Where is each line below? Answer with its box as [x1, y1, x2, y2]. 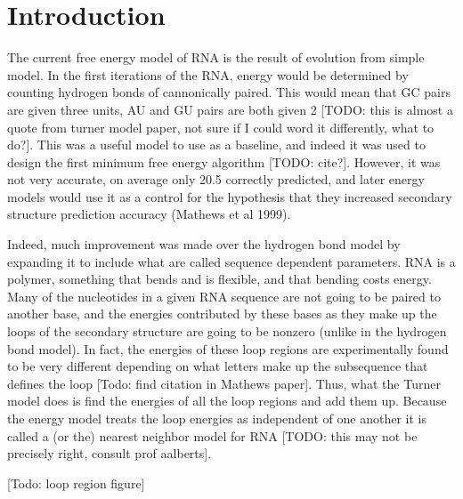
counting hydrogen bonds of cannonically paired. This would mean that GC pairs [7, 83, 451, 101]
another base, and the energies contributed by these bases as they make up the [7, 304, 437, 323]
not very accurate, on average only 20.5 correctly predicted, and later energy [7, 170, 425, 189]
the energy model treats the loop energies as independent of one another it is [7, 409, 427, 427]
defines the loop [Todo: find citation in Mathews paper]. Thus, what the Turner [7, 374, 441, 392]
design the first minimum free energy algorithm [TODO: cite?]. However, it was [7, 152, 441, 171]
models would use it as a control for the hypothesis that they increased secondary [7, 187, 452, 205]
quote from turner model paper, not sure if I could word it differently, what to [7, 117, 435, 136]
